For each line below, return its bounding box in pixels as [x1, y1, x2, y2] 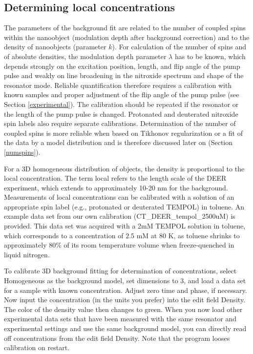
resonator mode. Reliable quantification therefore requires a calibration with [4, 80, 232, 90]
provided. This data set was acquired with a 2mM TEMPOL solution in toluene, [4, 221, 246, 231]
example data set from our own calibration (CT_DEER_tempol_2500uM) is [4, 211, 235, 221]
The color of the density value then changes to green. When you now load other [4, 304, 243, 314]
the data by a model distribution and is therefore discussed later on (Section [4, 137, 233, 147]
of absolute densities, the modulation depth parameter [4, 51, 167, 61]
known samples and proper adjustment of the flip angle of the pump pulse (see [4, 89, 239, 100]
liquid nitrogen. [4, 249, 50, 259]
